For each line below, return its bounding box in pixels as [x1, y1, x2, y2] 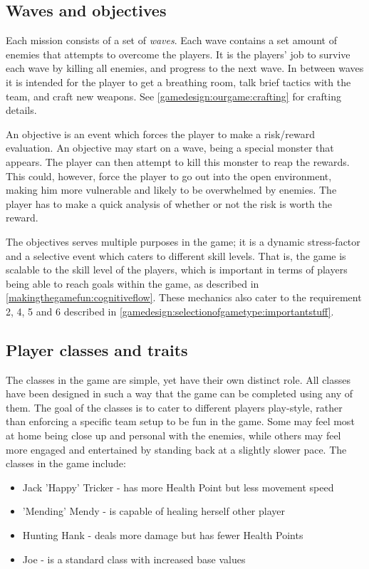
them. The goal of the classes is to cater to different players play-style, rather [6, 400, 343, 414]
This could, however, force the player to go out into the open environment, [6, 168, 332, 183]
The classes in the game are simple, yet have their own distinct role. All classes [6, 372, 351, 387]
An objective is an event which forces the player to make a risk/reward [6, 126, 315, 141]
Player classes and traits [6, 338, 188, 360]
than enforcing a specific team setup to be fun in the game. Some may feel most [6, 414, 355, 429]
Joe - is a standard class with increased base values [22, 551, 246, 566]
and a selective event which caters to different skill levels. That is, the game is [6, 248, 346, 263]
